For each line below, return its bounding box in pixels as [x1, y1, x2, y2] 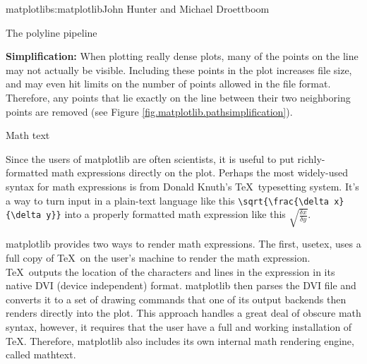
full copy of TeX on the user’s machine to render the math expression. [6, 250, 311, 265]
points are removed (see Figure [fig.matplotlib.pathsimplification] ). [6, 104, 293, 119]
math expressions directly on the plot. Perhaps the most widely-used [51, 165, 348, 180]
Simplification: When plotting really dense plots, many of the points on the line [6, 49, 359, 63]
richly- [297, 151, 325, 166]
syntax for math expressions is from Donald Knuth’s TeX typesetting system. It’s [6, 178, 359, 193]
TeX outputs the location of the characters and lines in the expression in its [6, 264, 335, 279]
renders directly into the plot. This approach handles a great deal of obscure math [6, 305, 361, 320]
